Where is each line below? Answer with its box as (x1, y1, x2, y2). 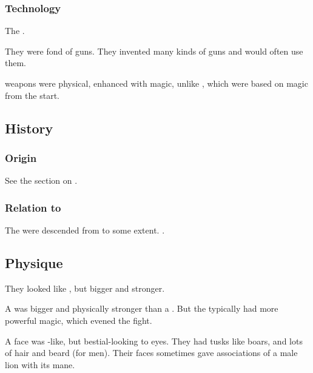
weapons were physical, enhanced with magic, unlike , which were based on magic (5, 77, 308, 89)
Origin (5, 150, 37, 165)
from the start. (5, 89, 59, 101)
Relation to (5, 200, 61, 215)
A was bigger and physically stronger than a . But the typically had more (5, 302, 278, 315)
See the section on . (5, 174, 78, 187)
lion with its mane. (5, 358, 75, 371)
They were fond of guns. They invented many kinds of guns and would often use (5, 44, 303, 57)
